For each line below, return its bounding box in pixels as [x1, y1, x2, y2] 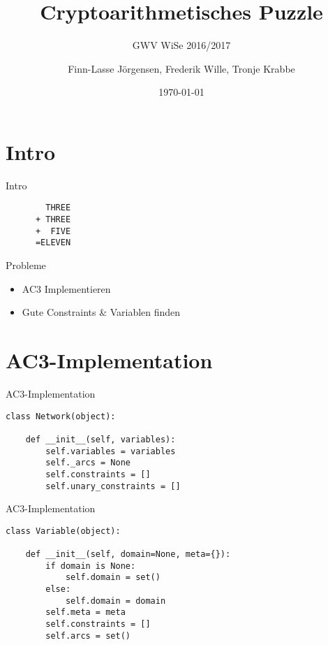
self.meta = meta [45, 607, 126, 618]
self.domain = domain [65, 595, 166, 606]
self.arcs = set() [45, 630, 131, 641]
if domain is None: [45, 560, 136, 571]
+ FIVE [35, 226, 71, 236]
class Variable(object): [6, 526, 121, 536]
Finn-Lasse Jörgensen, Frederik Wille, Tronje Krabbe [68, 61, 295, 75]
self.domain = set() [65, 572, 161, 583]
